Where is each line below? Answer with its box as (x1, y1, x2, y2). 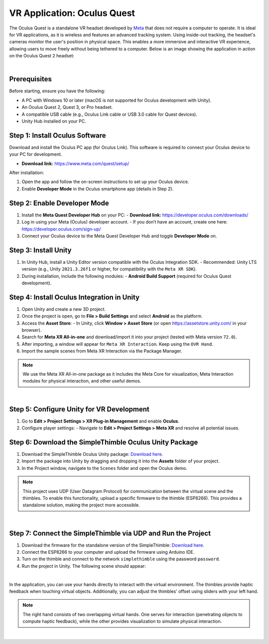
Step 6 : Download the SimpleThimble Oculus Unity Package (9, 438, 198, 446)
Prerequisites (9, 75, 52, 83)
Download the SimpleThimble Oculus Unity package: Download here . (21, 451, 163, 457)
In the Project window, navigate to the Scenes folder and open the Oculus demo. (21, 465, 187, 471)
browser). (21, 327, 42, 333)
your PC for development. (9, 151, 62, 157)
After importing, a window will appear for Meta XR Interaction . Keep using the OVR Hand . (21, 341, 214, 347)
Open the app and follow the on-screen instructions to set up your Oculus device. (21, 179, 189, 185)
